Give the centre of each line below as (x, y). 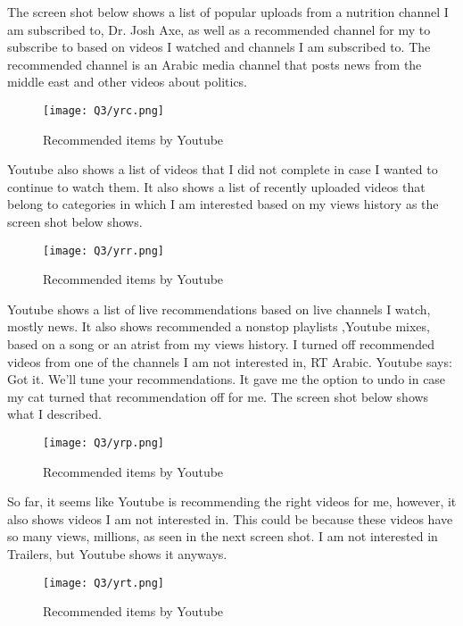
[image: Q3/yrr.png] (104, 250)
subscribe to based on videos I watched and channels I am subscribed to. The (219, 47)
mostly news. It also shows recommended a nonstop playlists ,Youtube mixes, (219, 326)
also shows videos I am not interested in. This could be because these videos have (230, 518)
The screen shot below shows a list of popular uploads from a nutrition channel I (228, 12)
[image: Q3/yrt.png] (104, 583)
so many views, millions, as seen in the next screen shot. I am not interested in (223, 536)
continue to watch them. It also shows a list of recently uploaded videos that (216, 186)
